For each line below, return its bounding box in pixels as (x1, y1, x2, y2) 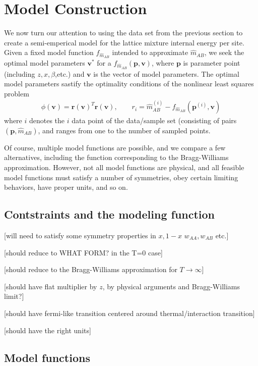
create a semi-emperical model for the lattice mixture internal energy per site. (4, 37, 244, 47)
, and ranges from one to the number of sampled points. (38, 125, 211, 135)
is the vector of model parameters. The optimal (93, 68, 239, 79)
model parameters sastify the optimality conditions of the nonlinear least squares (4, 78, 254, 89)
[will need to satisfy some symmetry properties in (4, 230, 156, 241)
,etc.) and (55, 68, 85, 79)
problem (4, 88, 29, 98)
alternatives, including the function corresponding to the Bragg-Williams (4, 152, 229, 163)
